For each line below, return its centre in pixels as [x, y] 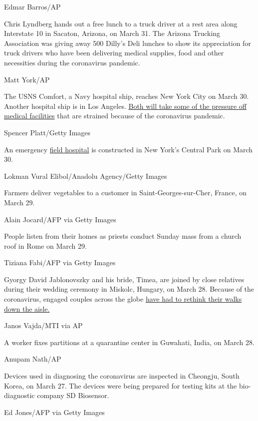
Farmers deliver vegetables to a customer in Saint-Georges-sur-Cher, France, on [126, 193]
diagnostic [19, 395]
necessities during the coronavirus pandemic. [72, 62]
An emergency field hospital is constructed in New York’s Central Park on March [129, 149]
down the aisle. [27, 308]
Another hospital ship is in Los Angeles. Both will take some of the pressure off [126, 106]
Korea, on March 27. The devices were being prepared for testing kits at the [121, 385]
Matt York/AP [27, 79]
